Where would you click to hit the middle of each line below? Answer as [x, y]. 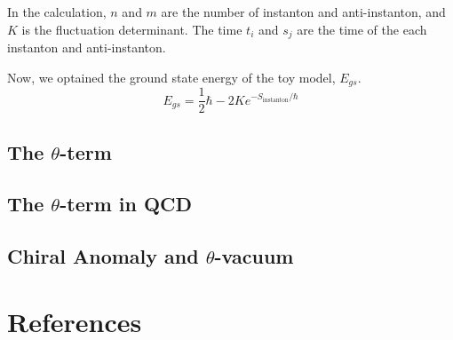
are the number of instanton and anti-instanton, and [303, 12]
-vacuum [254, 256]
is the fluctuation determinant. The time [132, 29]
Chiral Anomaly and [103, 256]
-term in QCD [126, 204]
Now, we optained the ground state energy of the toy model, [171, 77]
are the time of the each [362, 29]
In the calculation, [57, 12]
